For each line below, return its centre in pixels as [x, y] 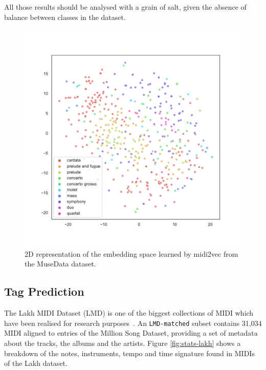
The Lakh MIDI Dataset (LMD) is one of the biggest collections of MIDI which [129, 313]
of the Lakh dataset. [36, 363]
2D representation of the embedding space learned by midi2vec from [131, 253]
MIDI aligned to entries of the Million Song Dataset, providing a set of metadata [131, 333]
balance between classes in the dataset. [65, 17]
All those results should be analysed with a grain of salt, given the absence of [125, 7]
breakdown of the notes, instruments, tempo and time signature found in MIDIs [129, 353]
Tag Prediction [44, 291]
